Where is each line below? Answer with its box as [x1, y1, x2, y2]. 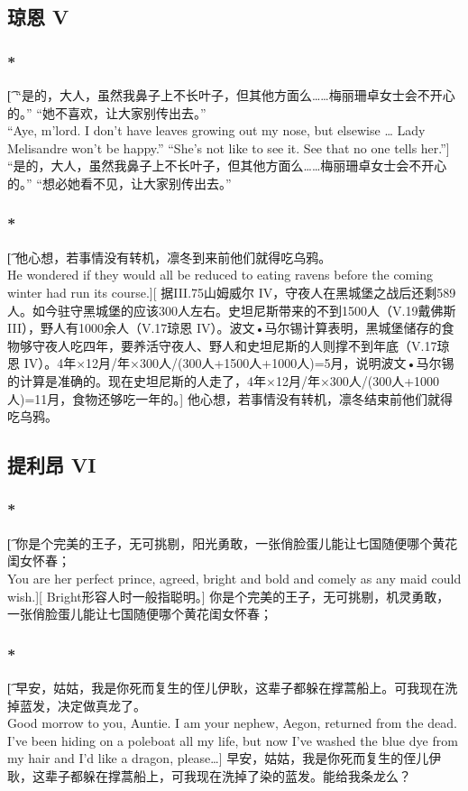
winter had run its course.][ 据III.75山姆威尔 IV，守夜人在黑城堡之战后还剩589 [7, 282, 456, 301]
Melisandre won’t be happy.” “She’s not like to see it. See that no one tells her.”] [7, 138, 450, 157]
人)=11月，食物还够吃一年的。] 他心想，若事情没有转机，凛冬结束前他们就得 [7, 389, 453, 408]
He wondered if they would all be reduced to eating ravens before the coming [7, 265, 433, 284]
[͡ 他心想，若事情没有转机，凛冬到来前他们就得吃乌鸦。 [7, 247, 332, 266]
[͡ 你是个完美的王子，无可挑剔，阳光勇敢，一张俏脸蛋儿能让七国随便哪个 [7, 533, 433, 552]
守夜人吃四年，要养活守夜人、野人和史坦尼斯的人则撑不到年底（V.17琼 [32, 336, 450, 354]
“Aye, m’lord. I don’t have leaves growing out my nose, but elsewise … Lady [7, 121, 426, 140]
